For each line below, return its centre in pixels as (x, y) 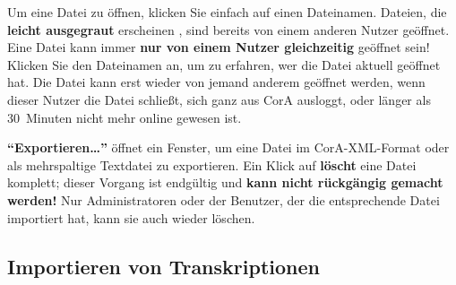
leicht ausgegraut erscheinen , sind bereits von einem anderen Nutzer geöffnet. (228, 29)
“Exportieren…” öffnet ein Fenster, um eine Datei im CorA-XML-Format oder (228, 147)
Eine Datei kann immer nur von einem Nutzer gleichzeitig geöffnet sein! (219, 47)
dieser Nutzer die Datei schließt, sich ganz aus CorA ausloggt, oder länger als (219, 99)
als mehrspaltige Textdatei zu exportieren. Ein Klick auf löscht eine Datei (212, 164)
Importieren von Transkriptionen (163, 266)
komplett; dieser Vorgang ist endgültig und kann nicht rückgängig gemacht (225, 182)
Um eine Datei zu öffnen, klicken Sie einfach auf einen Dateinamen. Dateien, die (227, 12)
